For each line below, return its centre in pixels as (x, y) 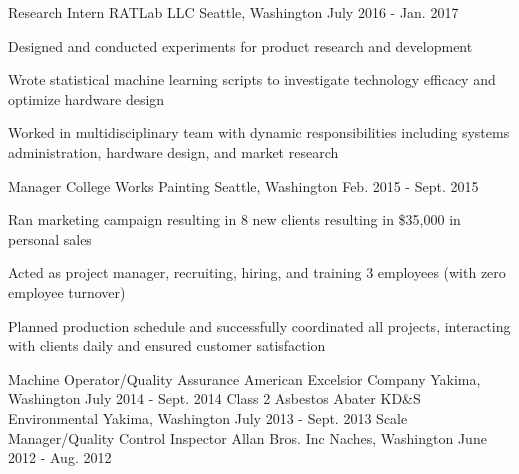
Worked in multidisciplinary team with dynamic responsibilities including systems (259, 132)
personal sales (50, 238)
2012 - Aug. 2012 (60, 457)
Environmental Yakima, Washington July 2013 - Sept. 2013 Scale (208, 417)
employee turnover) (67, 291)
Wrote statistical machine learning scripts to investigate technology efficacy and (252, 79)
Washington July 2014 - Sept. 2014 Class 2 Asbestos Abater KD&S (214, 398)
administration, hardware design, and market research (173, 151)
